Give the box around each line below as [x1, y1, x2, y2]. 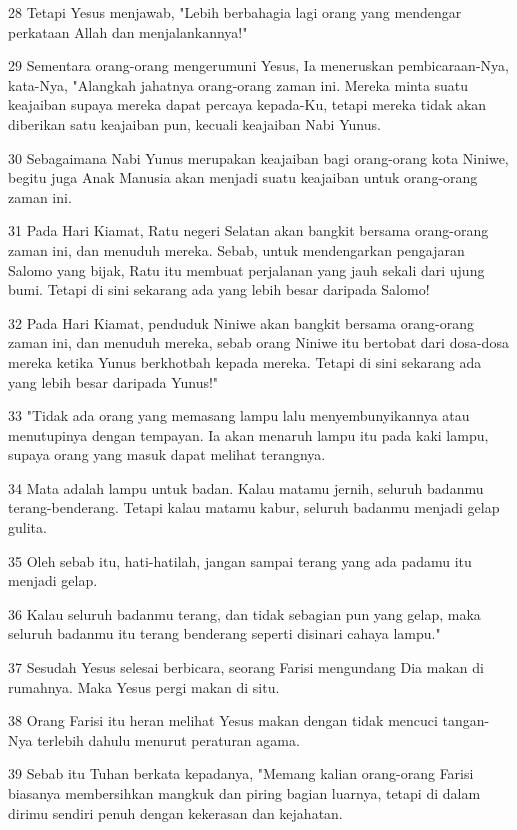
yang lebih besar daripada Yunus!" [8, 371, 219, 392]
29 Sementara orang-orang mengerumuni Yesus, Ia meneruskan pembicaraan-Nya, [8, 55, 509, 76]
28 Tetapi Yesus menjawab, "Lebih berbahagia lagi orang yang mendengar [8, 2, 462, 22]
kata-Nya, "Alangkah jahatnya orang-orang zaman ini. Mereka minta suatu [8, 74, 469, 95]
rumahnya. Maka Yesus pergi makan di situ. [8, 676, 280, 697]
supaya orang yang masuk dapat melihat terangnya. [8, 444, 326, 465]
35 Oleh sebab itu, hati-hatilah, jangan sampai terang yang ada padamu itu [8, 550, 472, 571]
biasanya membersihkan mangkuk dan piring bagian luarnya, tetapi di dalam [8, 783, 481, 803]
